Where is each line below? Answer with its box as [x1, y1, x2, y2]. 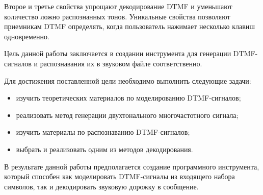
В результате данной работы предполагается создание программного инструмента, [4, 161, 259, 172]
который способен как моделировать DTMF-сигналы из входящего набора [4, 171, 235, 182]
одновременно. [4, 31, 49, 41]
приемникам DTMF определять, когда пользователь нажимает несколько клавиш [4, 21, 255, 32]
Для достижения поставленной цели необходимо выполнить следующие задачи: [4, 75, 251, 86]
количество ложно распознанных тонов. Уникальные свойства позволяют [4, 11, 230, 21]
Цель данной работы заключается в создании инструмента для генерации [4, 48, 231, 59]
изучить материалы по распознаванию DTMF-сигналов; [16, 127, 190, 137]
